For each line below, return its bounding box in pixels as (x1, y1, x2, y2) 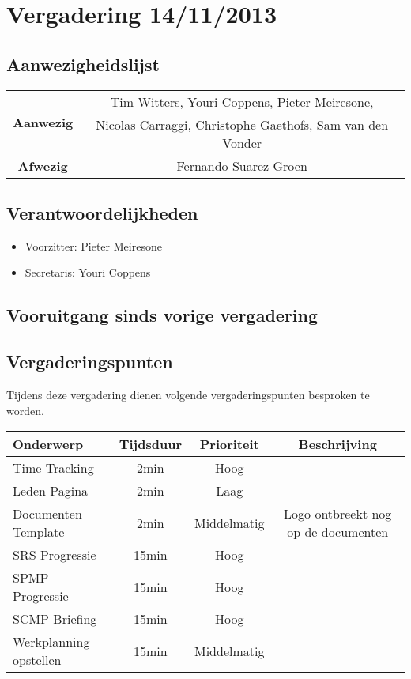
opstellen (13, 651, 62, 670)
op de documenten (287, 522, 389, 541)
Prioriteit (199, 435, 259, 454)
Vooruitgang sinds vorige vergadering (6, 303, 319, 327)
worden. (6, 402, 44, 418)
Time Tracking (13, 458, 94, 477)
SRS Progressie (13, 545, 96, 564)
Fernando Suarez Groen (176, 156, 307, 175)
